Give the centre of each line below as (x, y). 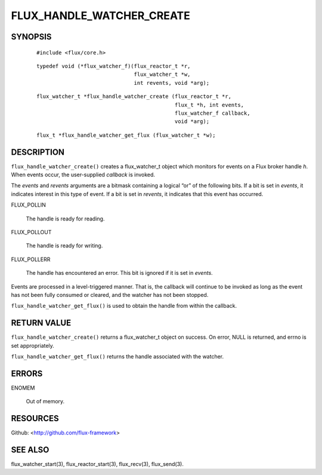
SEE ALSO (30, 450)
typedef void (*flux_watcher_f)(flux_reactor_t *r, (114, 66)
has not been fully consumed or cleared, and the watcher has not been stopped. (110, 295)
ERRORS (27, 373)
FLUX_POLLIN (28, 205)
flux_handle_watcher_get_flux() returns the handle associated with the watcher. (117, 356)
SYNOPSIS (31, 37)
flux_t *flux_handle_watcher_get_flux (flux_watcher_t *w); (126, 135)
